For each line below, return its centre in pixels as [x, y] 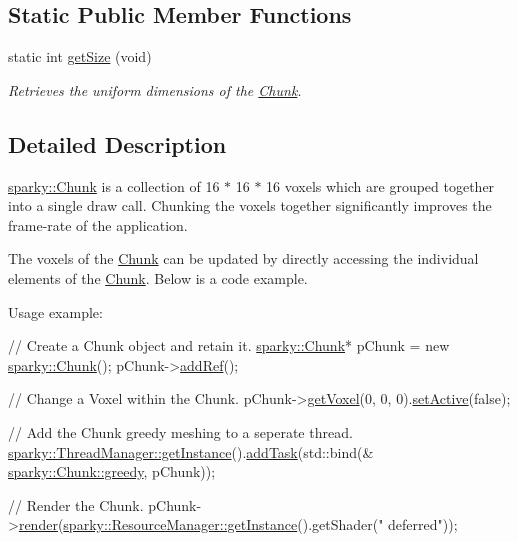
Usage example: [55, 311]
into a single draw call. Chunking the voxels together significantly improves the [250, 205]
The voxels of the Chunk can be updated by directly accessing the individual [243, 258]
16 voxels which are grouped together [380, 185]
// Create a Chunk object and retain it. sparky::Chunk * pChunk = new [229, 345]
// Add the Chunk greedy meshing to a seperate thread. [180, 431]
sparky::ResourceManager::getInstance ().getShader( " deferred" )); [260, 524]
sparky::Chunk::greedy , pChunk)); [112, 471]
